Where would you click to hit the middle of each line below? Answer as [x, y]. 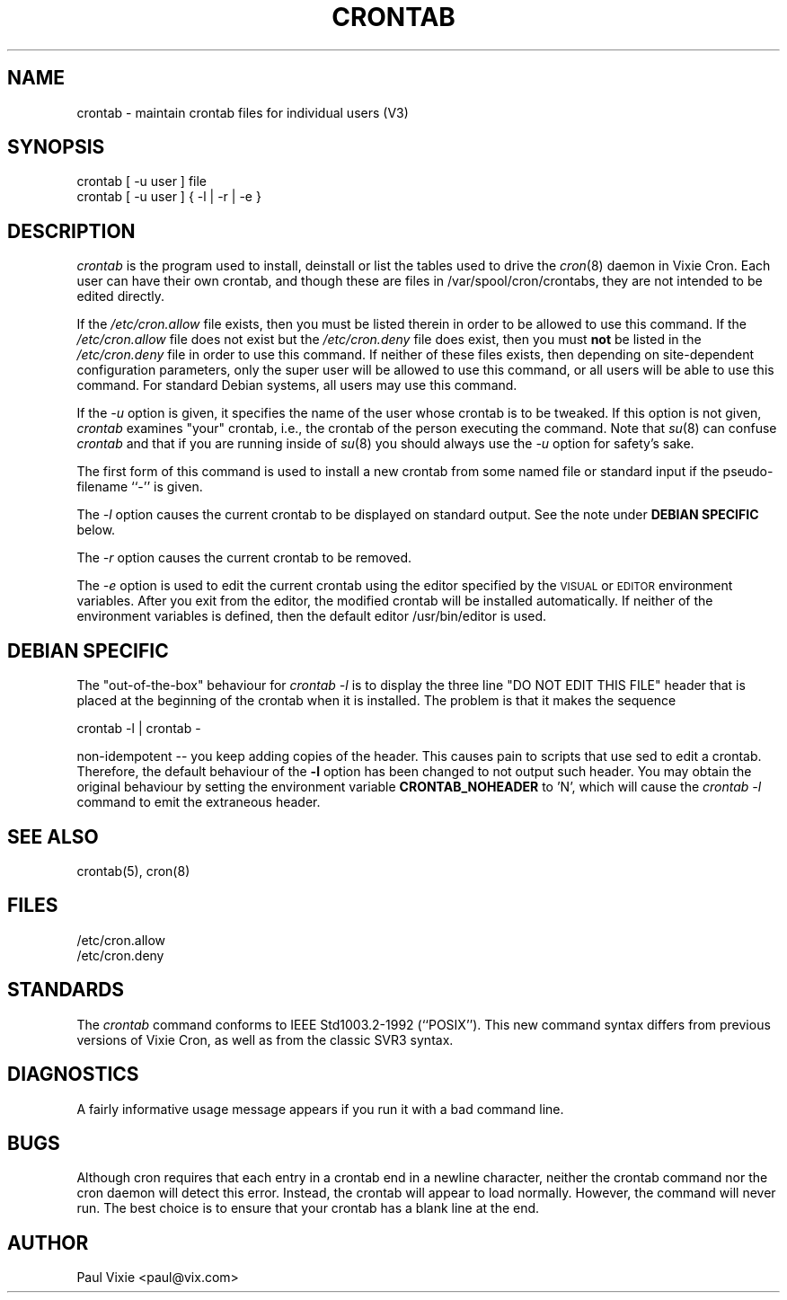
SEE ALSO [53, 836]
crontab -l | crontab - [139, 729]
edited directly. [121, 296]
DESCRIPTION [71, 231]
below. [96, 530]
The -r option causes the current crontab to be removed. [244, 558]
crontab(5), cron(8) [133, 871]
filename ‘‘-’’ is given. [140, 487]
